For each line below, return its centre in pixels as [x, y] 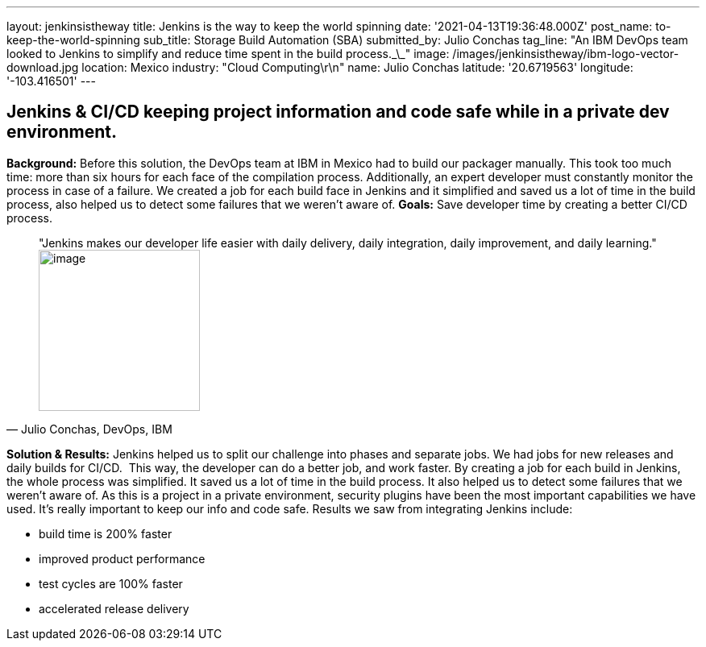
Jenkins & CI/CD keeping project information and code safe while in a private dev [338, 112]
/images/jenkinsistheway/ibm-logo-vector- [566, 54]
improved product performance [122, 558]
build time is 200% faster [106, 533]
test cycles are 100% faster [111, 583]
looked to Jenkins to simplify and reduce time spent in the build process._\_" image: [228, 54]
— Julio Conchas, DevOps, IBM [89, 429]
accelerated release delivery [114, 608]
